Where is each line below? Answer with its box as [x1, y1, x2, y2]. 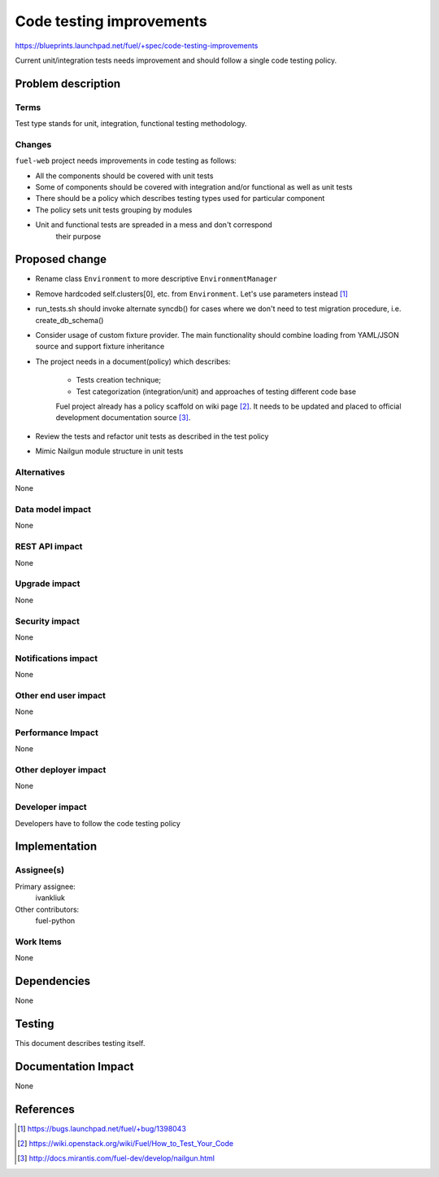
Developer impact [15, 802, 87, 813]
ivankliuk [35, 893, 65, 903]
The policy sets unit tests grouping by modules [35, 204, 193, 215]
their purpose [55, 231, 102, 241]
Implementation [15, 839, 98, 854]
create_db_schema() [35, 315, 104, 325]
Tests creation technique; [76, 375, 162, 385]
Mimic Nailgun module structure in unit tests [35, 446, 184, 456]
